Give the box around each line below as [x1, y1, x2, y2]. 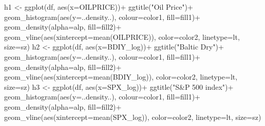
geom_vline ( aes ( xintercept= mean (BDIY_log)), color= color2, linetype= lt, [4, 71, 238, 82]
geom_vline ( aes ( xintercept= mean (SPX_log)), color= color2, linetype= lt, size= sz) [4, 111, 261, 122]
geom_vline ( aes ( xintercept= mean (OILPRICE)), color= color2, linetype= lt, [4, 31, 240, 42]
